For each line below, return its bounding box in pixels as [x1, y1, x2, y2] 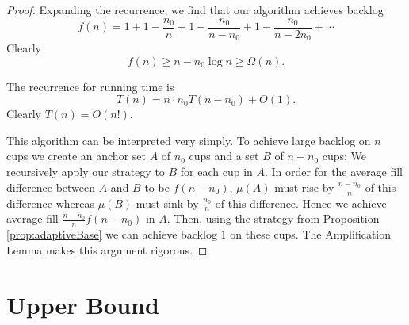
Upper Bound [6, 288, 159, 320]
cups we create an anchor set [6, 147, 146, 164]
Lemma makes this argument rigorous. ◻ [6, 241, 208, 258]
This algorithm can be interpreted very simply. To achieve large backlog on [6, 132, 371, 148]
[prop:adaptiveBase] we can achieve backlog [6, 226, 217, 243]
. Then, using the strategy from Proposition [166, 210, 380, 227]
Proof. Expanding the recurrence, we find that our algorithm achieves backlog [6, 2, 384, 17]
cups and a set [189, 147, 259, 164]
